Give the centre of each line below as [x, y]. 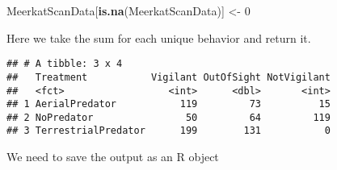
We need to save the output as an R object [113, 157]
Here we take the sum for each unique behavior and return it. [159, 37]
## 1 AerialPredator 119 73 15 [168, 104]
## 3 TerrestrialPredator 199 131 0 [168, 131]
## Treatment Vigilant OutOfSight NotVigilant [168, 77]
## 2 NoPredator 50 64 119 [168, 117]
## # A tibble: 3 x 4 [65, 64]
